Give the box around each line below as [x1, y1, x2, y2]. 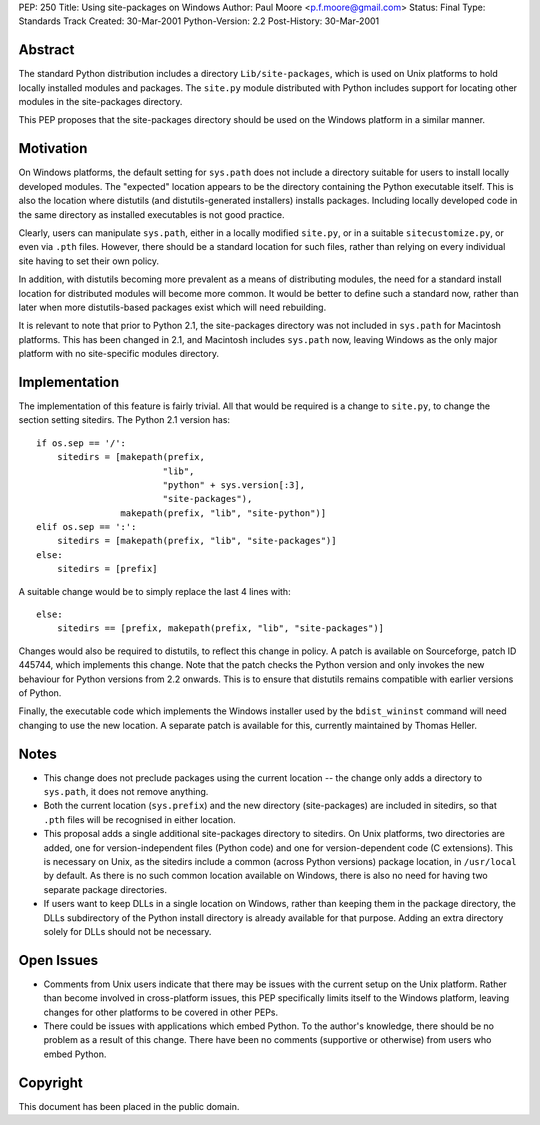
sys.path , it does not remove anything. [43, 786, 209, 798]
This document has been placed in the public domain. [18, 1100, 240, 1112]
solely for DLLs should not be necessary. [43, 925, 212, 937]
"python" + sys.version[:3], [162, 479, 305, 490]
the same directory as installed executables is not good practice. [18, 208, 285, 220]
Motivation [18, 140, 88, 157]
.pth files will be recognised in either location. [43, 813, 237, 825]
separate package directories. [43, 883, 167, 895]
